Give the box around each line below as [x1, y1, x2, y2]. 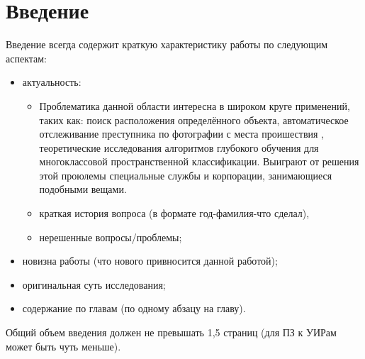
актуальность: [22, 74, 82, 89]
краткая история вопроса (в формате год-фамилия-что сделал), [39, 206, 310, 221]
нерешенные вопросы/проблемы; [39, 229, 182, 244]
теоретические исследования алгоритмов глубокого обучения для [39, 140, 319, 155]
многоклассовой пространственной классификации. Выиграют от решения [39, 154, 359, 169]
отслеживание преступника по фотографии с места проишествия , [39, 126, 325, 141]
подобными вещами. [39, 182, 127, 197]
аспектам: [6, 50, 47, 65]
